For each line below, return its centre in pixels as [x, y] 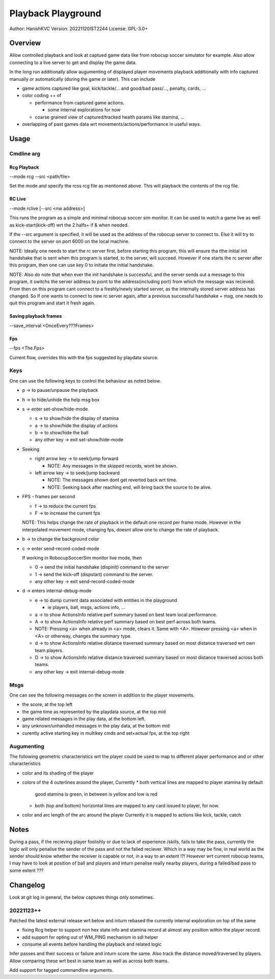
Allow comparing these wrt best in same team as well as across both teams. [89, 961]
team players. [49, 650]
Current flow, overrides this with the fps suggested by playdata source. [84, 357]
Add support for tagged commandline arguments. [61, 970]
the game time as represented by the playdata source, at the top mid [94, 712]
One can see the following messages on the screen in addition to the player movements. [102, 695]
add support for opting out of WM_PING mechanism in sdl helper [90, 937]
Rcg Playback [24, 167]
